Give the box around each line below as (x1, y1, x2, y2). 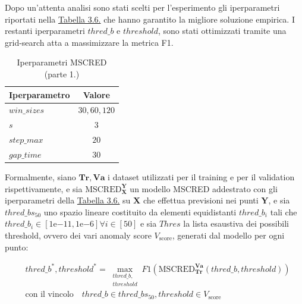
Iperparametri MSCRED (17, 56, 107, 68)
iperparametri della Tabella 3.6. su (5, 194, 131, 206)
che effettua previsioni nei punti (143, 194, 259, 206)
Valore (83, 88, 110, 101)
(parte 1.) (44, 67, 80, 80)
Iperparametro (9, 88, 70, 101)
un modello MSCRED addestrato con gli (130, 182, 278, 195)
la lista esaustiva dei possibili (183, 217, 290, 230)
